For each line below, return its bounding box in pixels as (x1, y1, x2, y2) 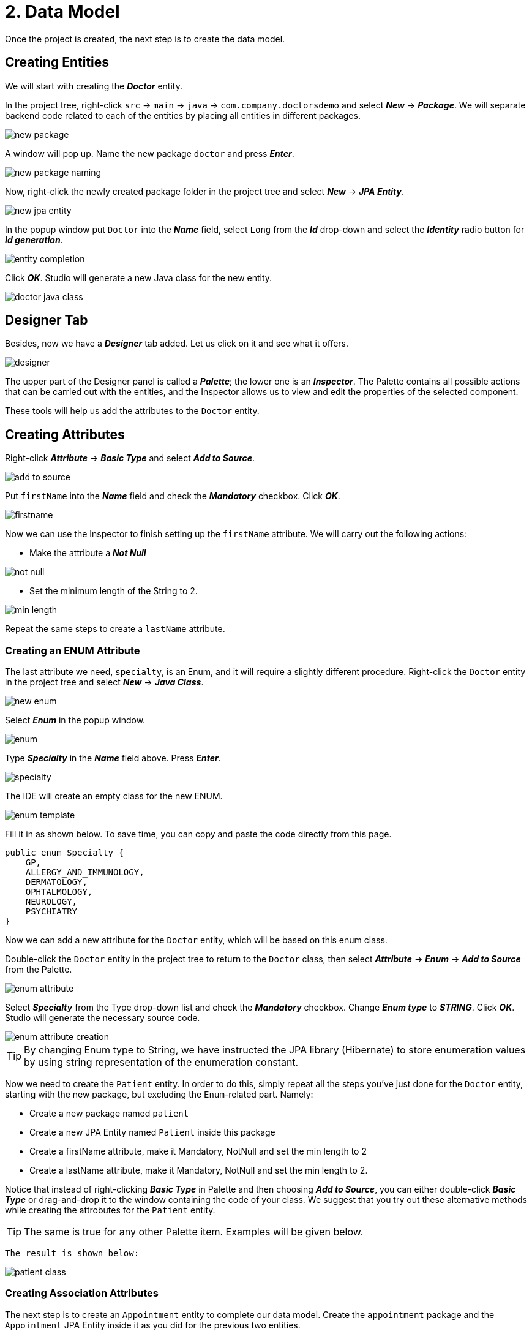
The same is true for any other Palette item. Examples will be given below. (24, 1226, 364, 1238)
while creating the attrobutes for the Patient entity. (5, 1205, 215, 1216)
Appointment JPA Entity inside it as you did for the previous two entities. (5, 1319, 301, 1330)
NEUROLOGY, (25, 897, 78, 907)
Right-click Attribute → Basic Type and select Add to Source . (5, 453, 255, 464)
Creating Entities (5, 55, 110, 70)
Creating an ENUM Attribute (5, 644, 140, 657)
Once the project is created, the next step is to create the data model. (5, 33, 285, 44)
